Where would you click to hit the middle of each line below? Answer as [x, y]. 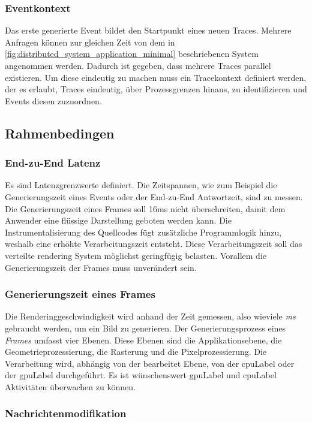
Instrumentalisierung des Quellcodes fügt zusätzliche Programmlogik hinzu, [143, 232]
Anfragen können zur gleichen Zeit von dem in [90, 42]
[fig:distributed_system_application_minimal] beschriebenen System [132, 54]
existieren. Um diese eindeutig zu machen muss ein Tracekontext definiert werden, [156, 77]
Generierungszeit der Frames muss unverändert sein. [101, 267]
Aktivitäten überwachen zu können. [70, 386]
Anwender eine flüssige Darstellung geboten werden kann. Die [118, 220]
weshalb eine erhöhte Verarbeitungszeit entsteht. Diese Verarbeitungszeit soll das [154, 244]
